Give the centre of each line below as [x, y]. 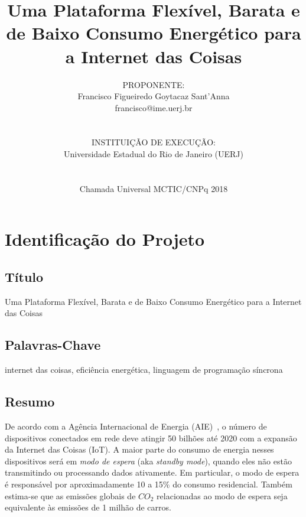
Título [24, 277]
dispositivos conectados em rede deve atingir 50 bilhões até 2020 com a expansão [151, 438]
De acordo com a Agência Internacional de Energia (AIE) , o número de [136, 426]
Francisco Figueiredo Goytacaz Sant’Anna [154, 96]
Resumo [30, 401]
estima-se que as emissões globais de [70, 495]
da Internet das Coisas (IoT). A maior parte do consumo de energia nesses [139, 449]
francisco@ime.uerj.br [154, 107]
